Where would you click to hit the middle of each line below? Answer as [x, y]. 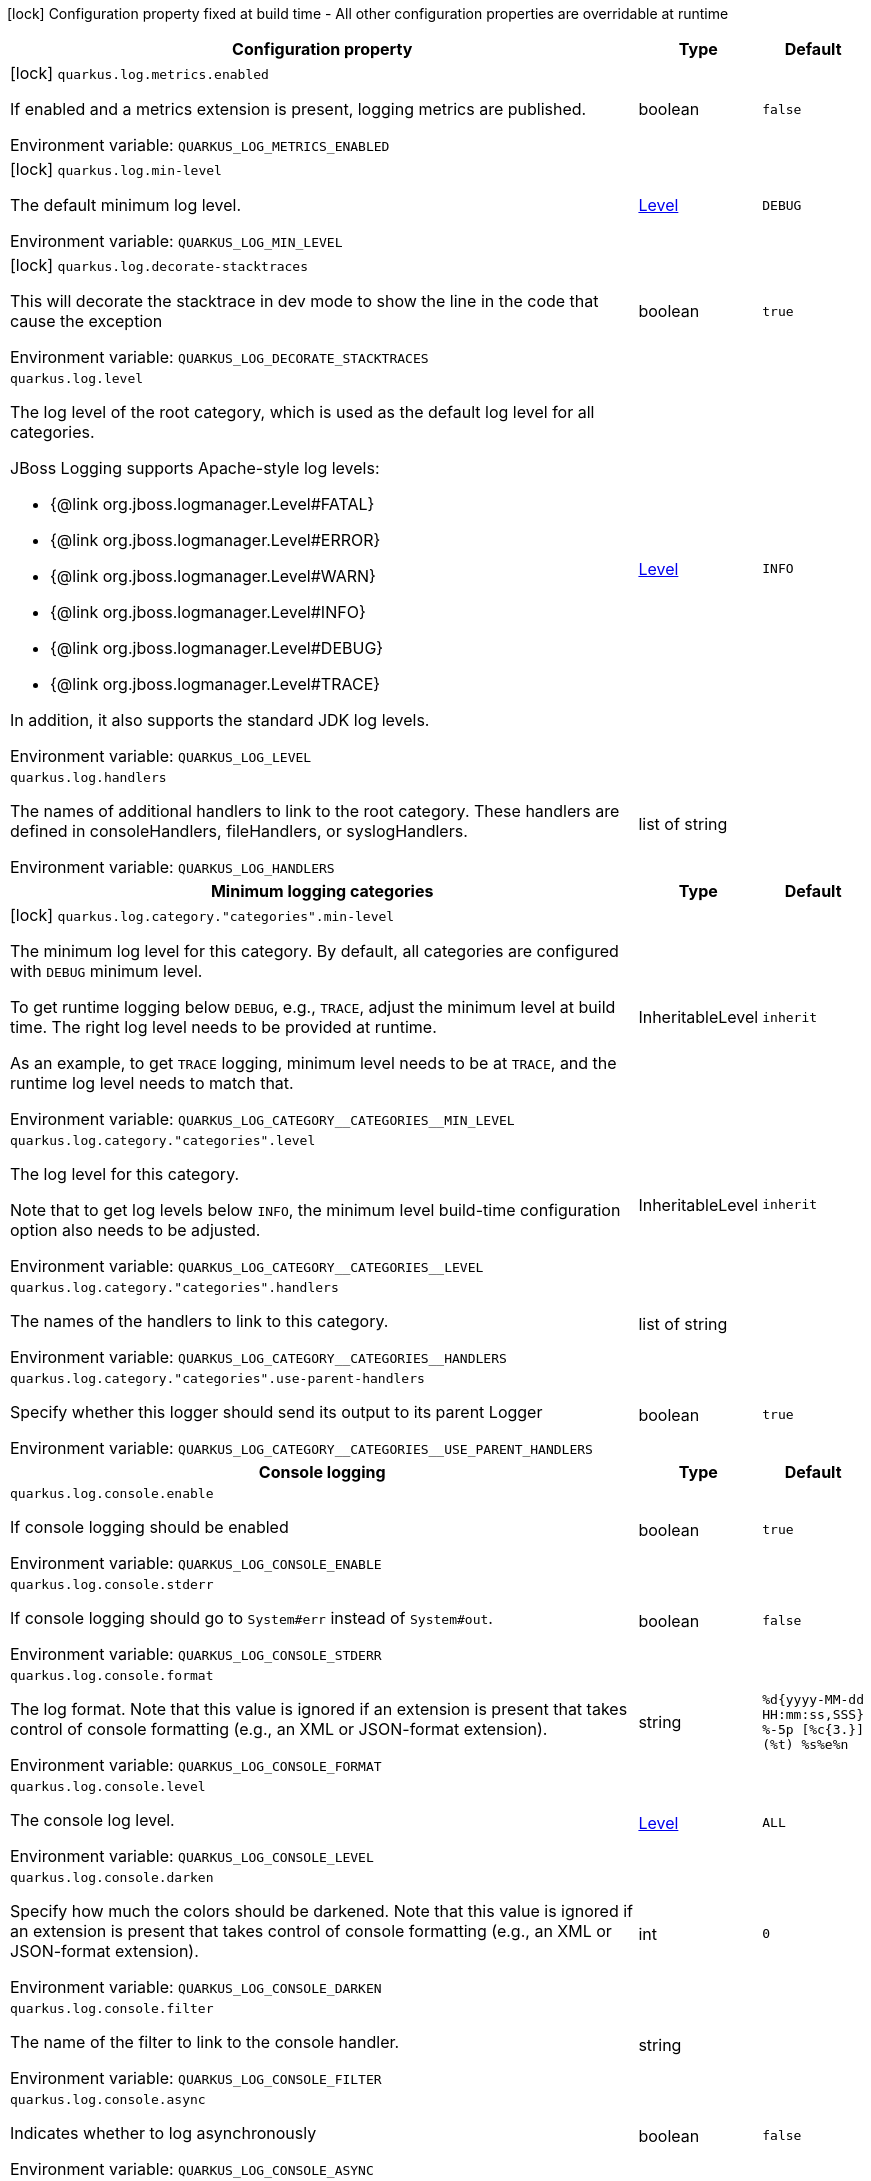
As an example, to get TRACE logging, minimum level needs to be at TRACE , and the [313, 1063]
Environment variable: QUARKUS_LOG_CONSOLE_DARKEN [196, 1987]
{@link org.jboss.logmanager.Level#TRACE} [215, 684]
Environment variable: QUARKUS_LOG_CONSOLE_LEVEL [192, 1856]
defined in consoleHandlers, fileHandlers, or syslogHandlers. [239, 831]
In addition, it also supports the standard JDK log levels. [220, 720]
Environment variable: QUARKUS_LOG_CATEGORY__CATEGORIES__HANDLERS [258, 1357]
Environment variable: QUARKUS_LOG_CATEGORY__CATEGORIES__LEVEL [247, 1266]
